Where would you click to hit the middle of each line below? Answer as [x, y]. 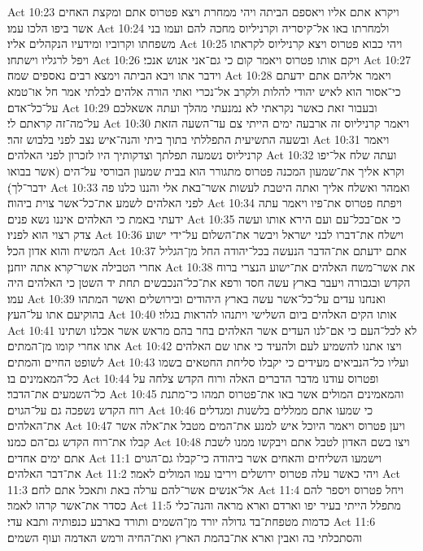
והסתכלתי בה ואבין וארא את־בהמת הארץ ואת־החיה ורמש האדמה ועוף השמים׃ [185, 537]
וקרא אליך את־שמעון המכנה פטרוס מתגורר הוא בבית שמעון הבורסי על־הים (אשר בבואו [206, 170]
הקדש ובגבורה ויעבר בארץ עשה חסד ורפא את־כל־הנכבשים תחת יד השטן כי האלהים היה [209, 282]
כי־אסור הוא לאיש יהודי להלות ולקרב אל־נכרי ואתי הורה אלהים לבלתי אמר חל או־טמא [204, 91]
